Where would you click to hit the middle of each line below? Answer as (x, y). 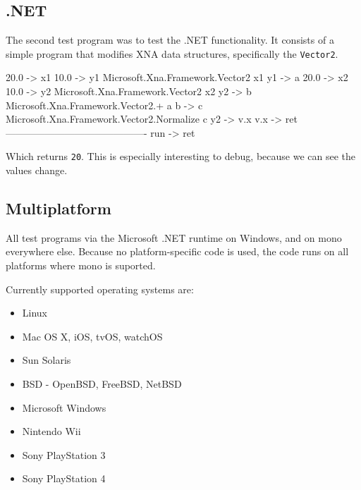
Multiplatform (59, 208)
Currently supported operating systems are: (100, 289)
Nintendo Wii (51, 431)
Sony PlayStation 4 (64, 478)
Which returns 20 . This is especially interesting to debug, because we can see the (180, 156)
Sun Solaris (47, 360)
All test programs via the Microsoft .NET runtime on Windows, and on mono (174, 237)
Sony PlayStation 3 (64, 454)
